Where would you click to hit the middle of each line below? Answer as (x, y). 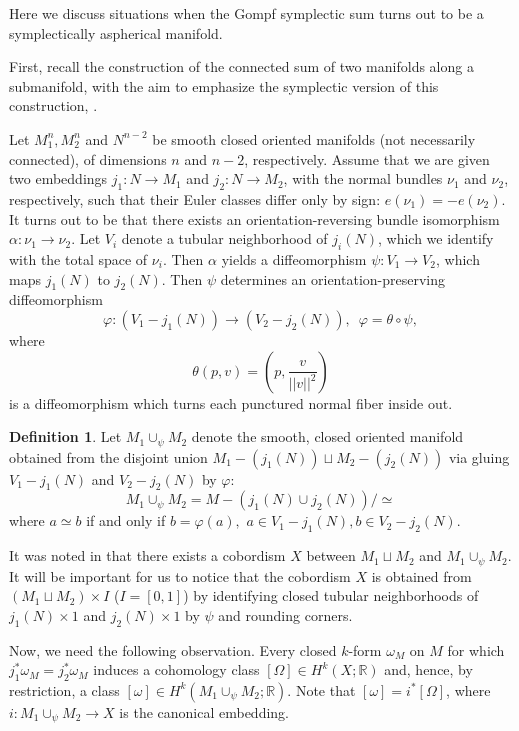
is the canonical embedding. (204, 711)
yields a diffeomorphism (294, 258)
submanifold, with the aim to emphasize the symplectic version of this (224, 85)
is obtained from (421, 575)
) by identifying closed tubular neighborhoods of (331, 595)
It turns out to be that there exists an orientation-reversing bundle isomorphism (254, 218)
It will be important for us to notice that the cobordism (180, 575)
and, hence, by (428, 669)
